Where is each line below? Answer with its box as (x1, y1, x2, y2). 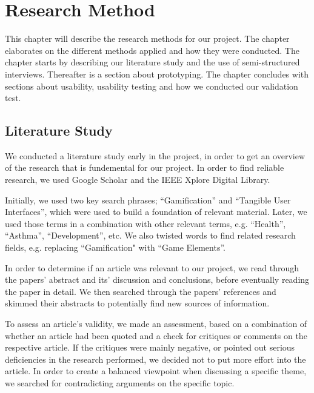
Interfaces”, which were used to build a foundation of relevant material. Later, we (5, 205, 307, 218)
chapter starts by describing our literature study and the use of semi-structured (5, 56, 300, 68)
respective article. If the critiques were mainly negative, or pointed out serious (5, 341, 295, 354)
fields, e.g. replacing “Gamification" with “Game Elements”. (5, 241, 225, 254)
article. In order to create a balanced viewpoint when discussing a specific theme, (5, 365, 307, 377)
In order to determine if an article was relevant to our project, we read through (5, 261, 299, 274)
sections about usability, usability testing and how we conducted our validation (5, 79, 298, 92)
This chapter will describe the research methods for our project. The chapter (5, 32, 290, 45)
